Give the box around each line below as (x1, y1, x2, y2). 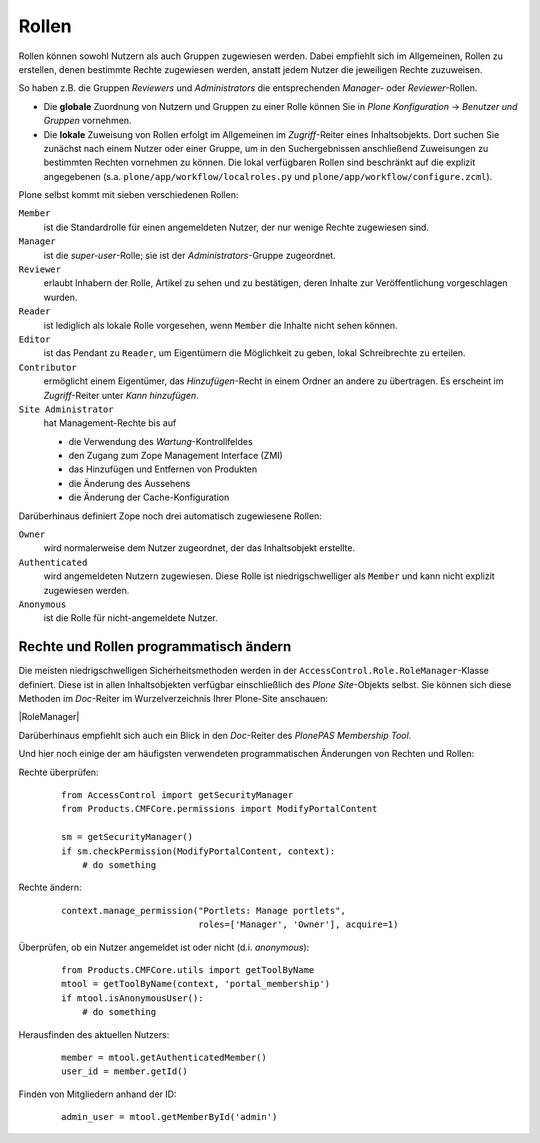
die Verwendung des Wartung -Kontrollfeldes (68, 435, 254, 447)
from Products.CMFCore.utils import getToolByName (61, 964, 315, 975)
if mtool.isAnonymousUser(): (61, 992, 204, 1004)
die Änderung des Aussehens (68, 477, 191, 489)
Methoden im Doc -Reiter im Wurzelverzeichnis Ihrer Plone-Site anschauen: (18, 693, 329, 705)
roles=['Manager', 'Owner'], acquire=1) (198, 919, 399, 930)
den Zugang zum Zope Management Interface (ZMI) (68, 450, 284, 462)
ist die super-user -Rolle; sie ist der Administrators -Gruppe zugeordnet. (43, 249, 336, 261)
